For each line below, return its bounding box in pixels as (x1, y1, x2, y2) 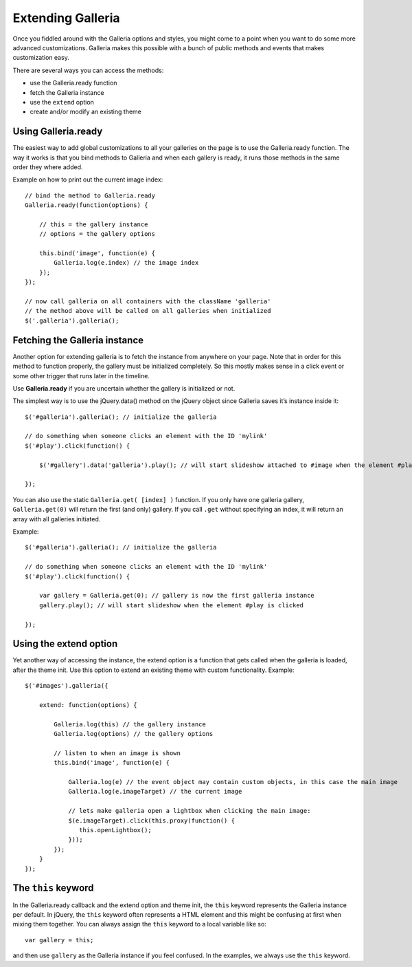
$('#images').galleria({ (25, 682, 108, 690)
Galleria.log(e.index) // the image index (54, 259, 199, 267)
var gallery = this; (25, 936, 94, 944)
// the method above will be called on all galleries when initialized (25, 307, 271, 315)
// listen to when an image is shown (54, 749, 181, 757)
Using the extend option (12, 638, 118, 650)
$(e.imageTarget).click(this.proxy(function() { (68, 816, 235, 825)
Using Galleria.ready (12, 126, 103, 138)
